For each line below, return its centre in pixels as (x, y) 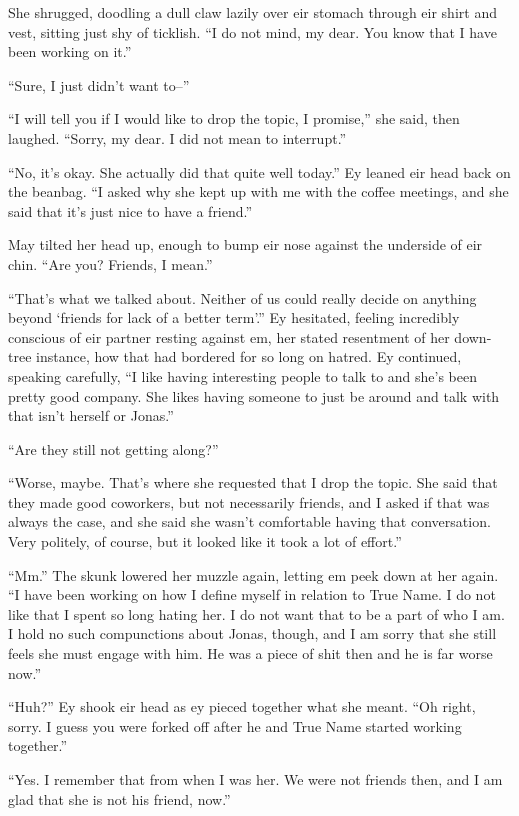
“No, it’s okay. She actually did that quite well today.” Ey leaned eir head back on (259, 171)
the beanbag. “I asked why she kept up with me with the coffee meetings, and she (258, 191)
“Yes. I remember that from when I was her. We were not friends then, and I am (255, 779)
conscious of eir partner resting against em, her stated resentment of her (229, 336)
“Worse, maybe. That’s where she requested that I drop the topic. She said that (253, 482)
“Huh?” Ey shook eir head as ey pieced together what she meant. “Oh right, (242, 706)
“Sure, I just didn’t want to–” (99, 84)
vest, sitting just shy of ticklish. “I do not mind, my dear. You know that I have (252, 31)
